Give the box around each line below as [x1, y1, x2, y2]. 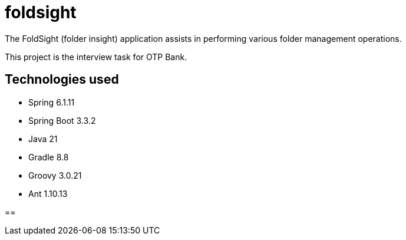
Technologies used [5, 72, 119, 87]
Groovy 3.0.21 [28, 170, 82, 180]
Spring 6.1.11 [28, 97, 75, 107]
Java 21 [28, 133, 58, 144]
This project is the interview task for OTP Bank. [5, 51, 187, 62]
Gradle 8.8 [28, 152, 69, 162]
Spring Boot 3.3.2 [28, 115, 96, 126]
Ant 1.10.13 [28, 188, 68, 199]
